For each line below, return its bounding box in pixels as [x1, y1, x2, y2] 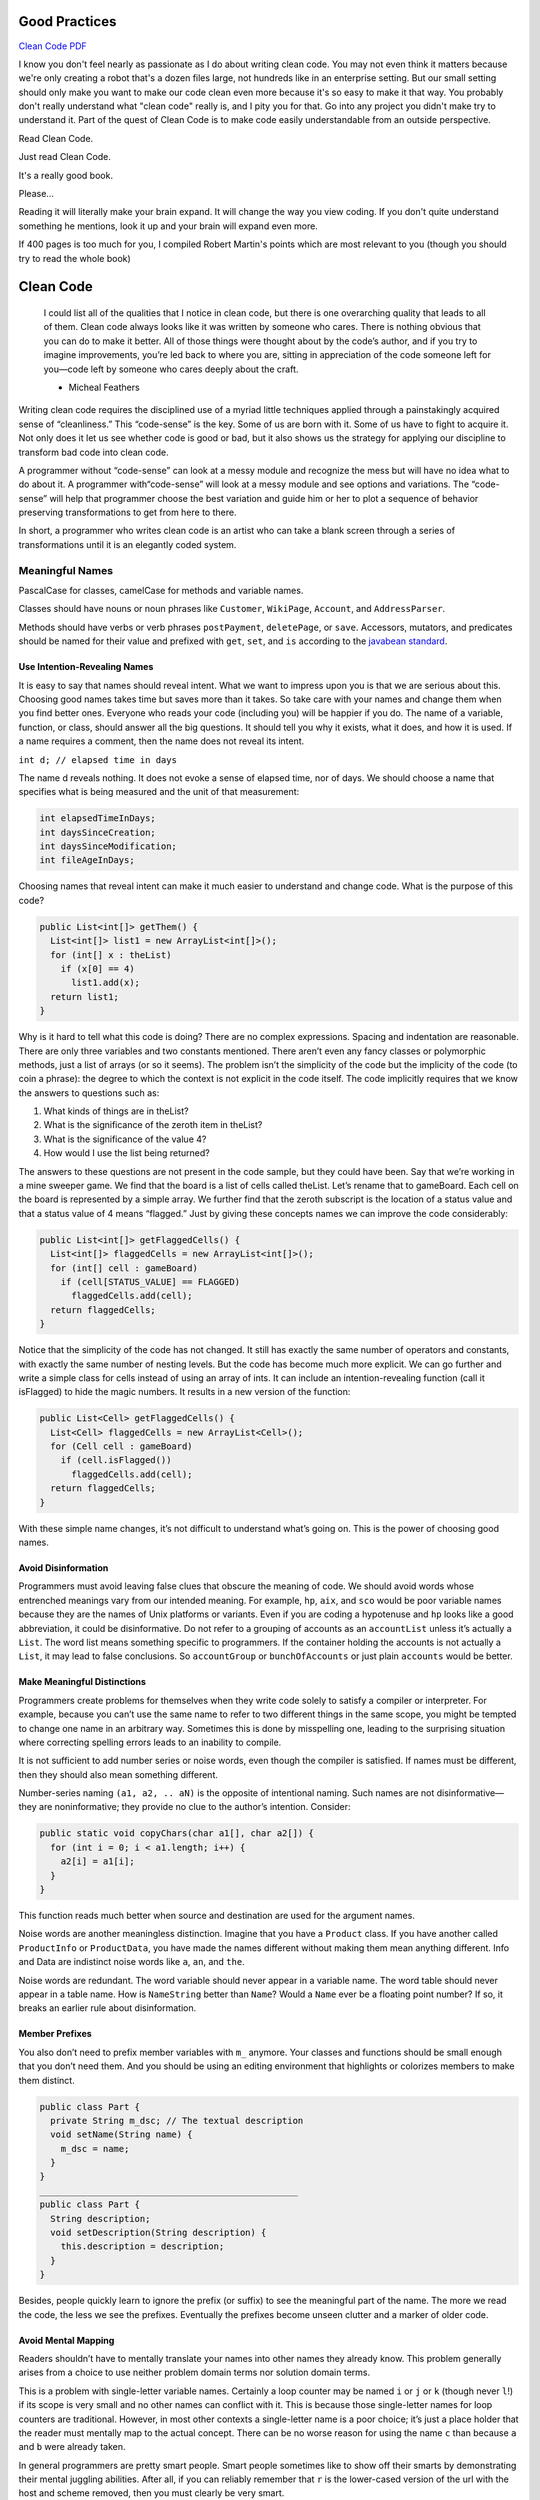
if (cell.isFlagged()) [60, 1455, 172, 1466]
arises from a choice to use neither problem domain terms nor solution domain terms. [18, 2366, 370, 2379]
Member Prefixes [18, 2028, 92, 2040]
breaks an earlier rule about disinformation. [18, 2002, 197, 2014]
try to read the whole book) [18, 252, 132, 264]
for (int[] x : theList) [50, 949, 172, 960]
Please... [18, 188, 55, 200]
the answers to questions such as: [18, 1086, 160, 1099]
